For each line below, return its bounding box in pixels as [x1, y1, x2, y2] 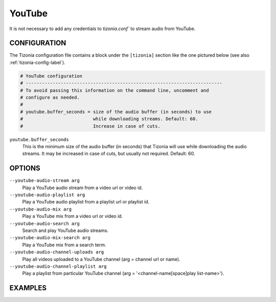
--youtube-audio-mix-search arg [9, 235, 90, 241]
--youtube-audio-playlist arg [9, 192, 85, 198]
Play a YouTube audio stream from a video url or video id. [22, 184, 143, 191]
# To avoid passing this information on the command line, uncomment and [20, 87, 209, 93]
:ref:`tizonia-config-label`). [9, 59, 66, 65]
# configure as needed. [20, 95, 80, 100]
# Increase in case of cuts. [20, 123, 160, 129]
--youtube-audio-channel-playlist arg [9, 263, 107, 269]
